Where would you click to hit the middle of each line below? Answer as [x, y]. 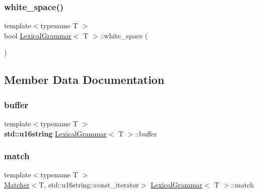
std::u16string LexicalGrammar [55, 133]
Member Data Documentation [84, 80]
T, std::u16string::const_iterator [89, 184]
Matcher [17, 184]
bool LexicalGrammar [38, 35]
